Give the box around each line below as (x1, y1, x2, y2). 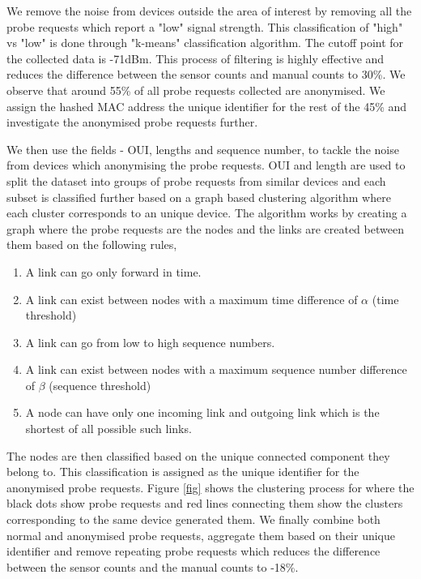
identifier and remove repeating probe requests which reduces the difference (6, 543, 381, 560)
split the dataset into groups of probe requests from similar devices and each (6, 172, 386, 189)
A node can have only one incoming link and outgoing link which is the (25, 404, 380, 421)
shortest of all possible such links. (25, 420, 192, 437)
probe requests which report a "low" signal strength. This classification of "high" (6, 18, 403, 35)
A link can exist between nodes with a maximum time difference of (25, 290, 358, 307)
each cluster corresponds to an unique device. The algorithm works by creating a (6, 204, 407, 221)
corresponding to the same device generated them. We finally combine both (6, 511, 381, 528)
